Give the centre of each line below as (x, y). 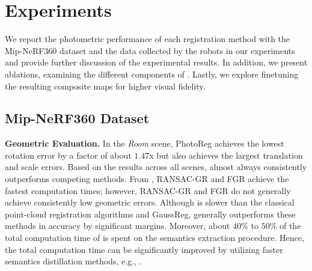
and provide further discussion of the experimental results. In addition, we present (156, 62)
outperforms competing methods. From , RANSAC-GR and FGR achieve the (147, 179)
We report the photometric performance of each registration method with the (148, 39)
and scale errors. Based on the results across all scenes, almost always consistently (156, 167)
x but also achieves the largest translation (226, 155)
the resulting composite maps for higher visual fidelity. (105, 86)
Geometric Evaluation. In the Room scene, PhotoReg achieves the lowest (145, 143)
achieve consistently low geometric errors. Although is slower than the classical (150, 202)
